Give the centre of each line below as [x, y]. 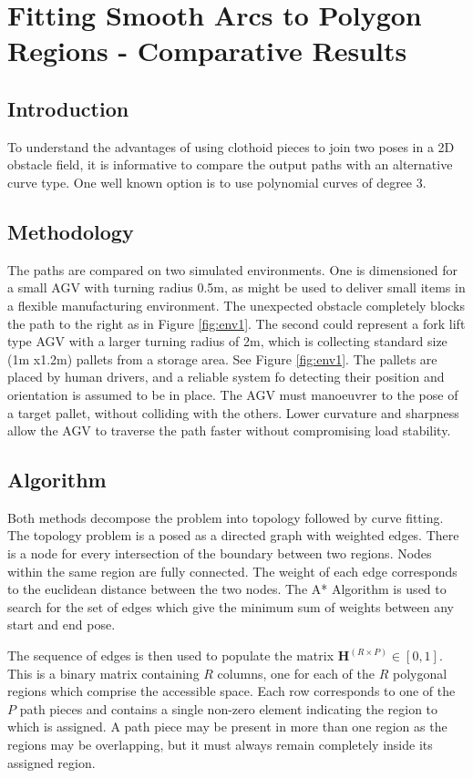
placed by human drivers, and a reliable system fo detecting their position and [226, 377]
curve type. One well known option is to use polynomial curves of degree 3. [217, 182]
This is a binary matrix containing [103, 673]
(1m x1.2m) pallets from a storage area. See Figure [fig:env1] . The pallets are [222, 358]
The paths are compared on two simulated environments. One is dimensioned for [233, 269]
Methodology [71, 231]
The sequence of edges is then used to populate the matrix [171, 655]
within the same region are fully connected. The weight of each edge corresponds [232, 571]
